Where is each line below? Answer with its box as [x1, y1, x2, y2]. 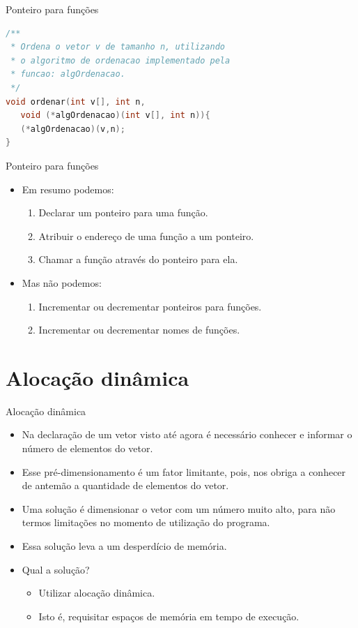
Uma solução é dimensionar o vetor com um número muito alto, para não [22, 501, 336, 516]
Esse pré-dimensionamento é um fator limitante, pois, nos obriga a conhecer [22, 464, 346, 479]
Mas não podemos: [22, 275, 102, 290]
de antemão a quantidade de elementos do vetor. [22, 478, 229, 493]
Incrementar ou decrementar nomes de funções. [38, 322, 240, 337]
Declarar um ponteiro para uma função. [38, 205, 208, 220]
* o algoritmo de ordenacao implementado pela [10, 55, 231, 66]
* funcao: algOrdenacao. [10, 69, 125, 80]
